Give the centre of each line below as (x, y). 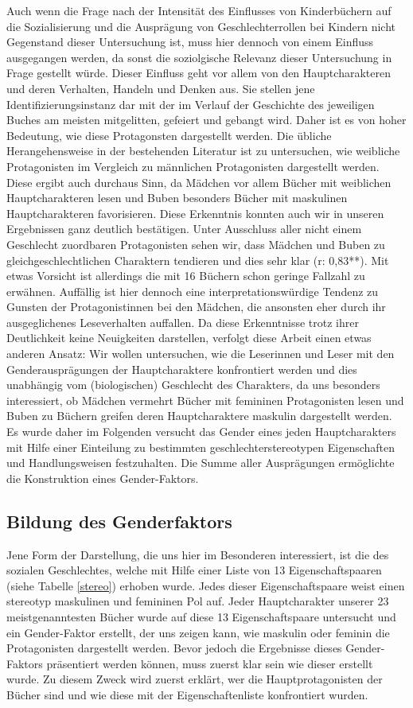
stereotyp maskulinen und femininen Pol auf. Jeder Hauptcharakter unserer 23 (198, 601)
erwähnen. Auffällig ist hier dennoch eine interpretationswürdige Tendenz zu (193, 291)
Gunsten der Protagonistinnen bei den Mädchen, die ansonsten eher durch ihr (196, 307)
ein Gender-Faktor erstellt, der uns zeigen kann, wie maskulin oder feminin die (198, 632)
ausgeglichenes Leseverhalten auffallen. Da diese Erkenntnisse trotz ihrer (183, 322)
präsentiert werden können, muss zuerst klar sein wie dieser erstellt (210, 663)
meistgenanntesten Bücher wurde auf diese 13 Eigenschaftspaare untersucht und (201, 616)
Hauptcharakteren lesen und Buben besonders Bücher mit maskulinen (177, 198)
